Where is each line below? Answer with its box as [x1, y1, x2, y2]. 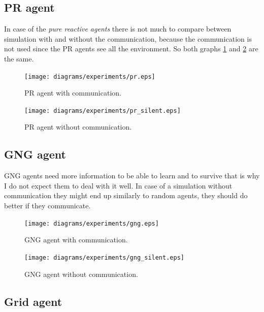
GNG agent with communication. [24, 234, 128, 245]
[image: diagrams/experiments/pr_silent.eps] [24, 107, 181, 114]
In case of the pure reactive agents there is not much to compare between [4, 23, 232, 34]
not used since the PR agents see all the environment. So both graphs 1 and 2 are [4, 43, 258, 54]
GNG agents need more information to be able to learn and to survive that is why [4, 170, 260, 181]
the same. [4, 53, 34, 64]
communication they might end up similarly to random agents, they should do [4, 190, 248, 201]
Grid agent [4, 293, 62, 309]
